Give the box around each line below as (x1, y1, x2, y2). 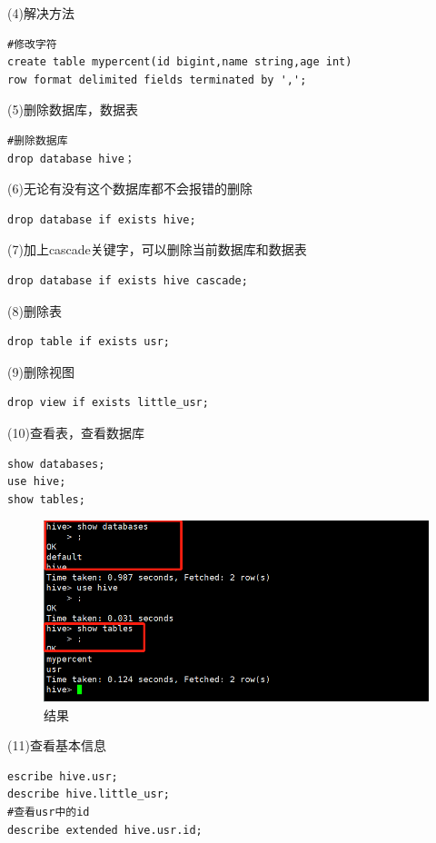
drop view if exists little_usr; (7, 396, 209, 410)
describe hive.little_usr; (7, 788, 170, 801)
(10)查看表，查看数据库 (7, 422, 144, 441)
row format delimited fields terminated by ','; (7, 73, 307, 86)
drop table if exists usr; (7, 335, 170, 349)
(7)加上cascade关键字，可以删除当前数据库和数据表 (7, 240, 307, 259)
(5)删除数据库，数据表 (7, 100, 138, 119)
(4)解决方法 (7, 4, 74, 22)
